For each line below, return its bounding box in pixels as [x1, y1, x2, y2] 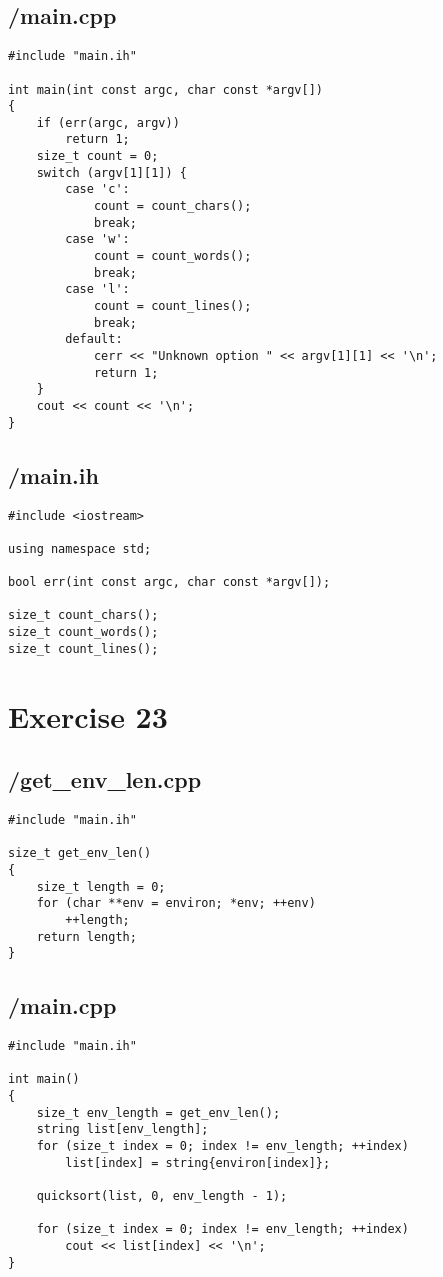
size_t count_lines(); [8, 641, 159, 656]
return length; [36, 929, 137, 944]
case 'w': [65, 232, 130, 247]
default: [65, 332, 123, 347]
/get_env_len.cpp [8, 764, 202, 795]
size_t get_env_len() [8, 846, 152, 861]
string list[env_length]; [36, 1122, 209, 1137]
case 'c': [65, 182, 130, 197]
